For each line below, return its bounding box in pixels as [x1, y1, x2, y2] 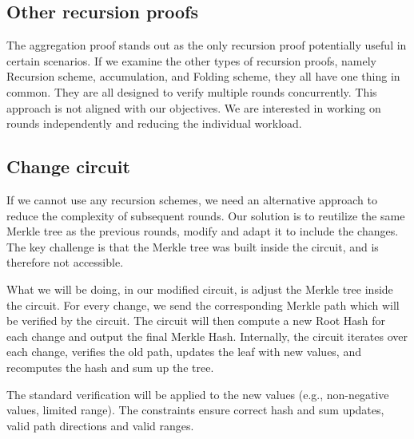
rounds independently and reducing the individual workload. [6, 115, 302, 132]
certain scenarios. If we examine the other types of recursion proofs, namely [6, 52, 376, 69]
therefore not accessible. [6, 254, 124, 271]
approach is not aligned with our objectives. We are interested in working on [6, 99, 381, 116]
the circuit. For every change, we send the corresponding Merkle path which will [6, 296, 400, 313]
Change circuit [6, 154, 130, 179]
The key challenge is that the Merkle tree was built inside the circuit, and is [6, 238, 379, 255]
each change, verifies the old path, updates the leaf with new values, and [6, 343, 361, 360]
